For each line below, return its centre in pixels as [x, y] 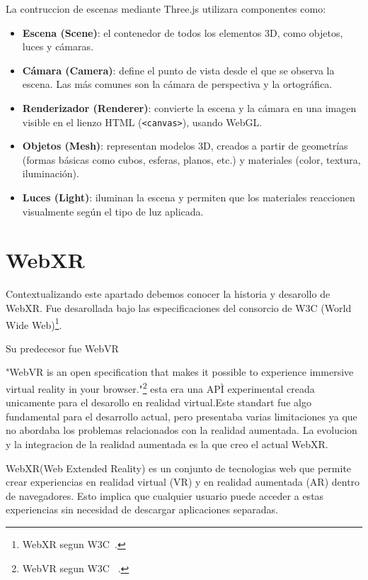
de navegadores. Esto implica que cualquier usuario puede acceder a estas [165, 495]
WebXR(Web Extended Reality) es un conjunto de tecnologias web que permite [179, 468]
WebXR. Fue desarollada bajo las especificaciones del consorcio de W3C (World [179, 307]
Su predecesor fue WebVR [62, 348]
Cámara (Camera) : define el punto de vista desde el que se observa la [178, 70]
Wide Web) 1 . [34, 323]
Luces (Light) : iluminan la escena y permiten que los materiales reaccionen [189, 197]
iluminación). [51, 173]
